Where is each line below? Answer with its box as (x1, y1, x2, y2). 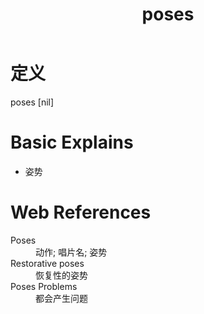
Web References (10, 201, 152, 224)
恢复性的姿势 (35, 269, 88, 281)
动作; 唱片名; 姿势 (35, 246, 108, 258)
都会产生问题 (35, 292, 88, 304)
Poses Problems (10, 280, 78, 292)
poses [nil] (10, 96, 55, 108)
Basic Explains (10, 131, 134, 154)
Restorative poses (10, 257, 85, 269)
